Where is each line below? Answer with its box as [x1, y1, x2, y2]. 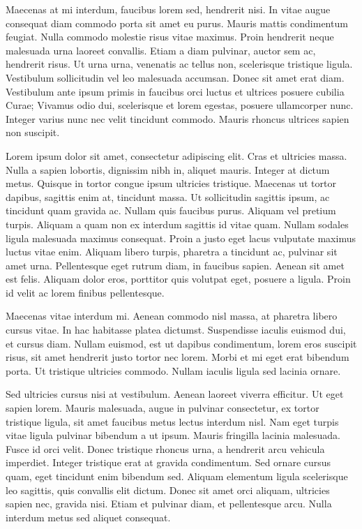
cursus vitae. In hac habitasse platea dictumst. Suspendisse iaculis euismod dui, [6, 322, 346, 337]
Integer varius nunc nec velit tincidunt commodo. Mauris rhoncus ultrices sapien [6, 111, 349, 126]
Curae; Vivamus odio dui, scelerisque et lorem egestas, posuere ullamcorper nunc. [6, 98, 354, 112]
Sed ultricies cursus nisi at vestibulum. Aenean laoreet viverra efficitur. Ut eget [6, 387, 344, 401]
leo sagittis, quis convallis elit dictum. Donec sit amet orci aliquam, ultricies [6, 482, 330, 497]
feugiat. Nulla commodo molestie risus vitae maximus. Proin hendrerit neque [6, 29, 334, 44]
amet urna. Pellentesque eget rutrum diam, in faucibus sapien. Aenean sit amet [6, 258, 345, 272]
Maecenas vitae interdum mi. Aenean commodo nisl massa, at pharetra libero [6, 308, 338, 323]
